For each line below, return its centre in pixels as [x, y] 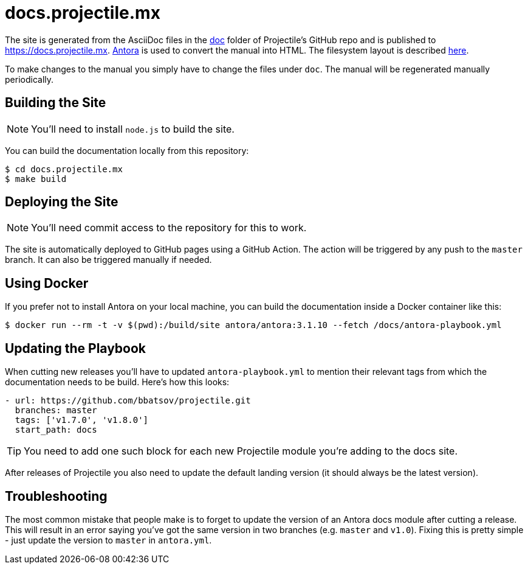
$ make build [36, 179]
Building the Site [56, 103]
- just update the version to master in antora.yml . [108, 540]
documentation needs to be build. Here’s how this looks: [117, 382]
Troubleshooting [56, 496]
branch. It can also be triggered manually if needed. [108, 260]
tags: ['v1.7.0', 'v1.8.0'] [82, 420]
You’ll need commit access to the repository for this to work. [169, 228]
